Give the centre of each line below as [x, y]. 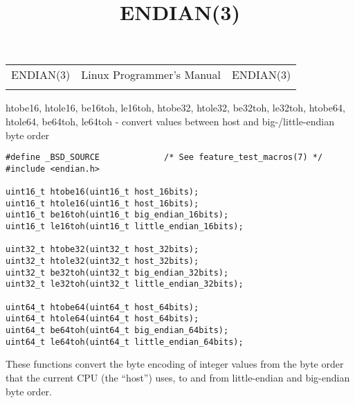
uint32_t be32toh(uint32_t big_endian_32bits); [117, 272]
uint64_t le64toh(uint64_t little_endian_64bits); [125, 342]
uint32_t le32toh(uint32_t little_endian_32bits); [125, 284]
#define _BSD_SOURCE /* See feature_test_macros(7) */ [164, 158]
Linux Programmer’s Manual [151, 75]
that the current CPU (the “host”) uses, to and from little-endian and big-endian [178, 377]
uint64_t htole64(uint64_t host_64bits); [102, 319]
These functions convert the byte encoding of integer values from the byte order [175, 364]
